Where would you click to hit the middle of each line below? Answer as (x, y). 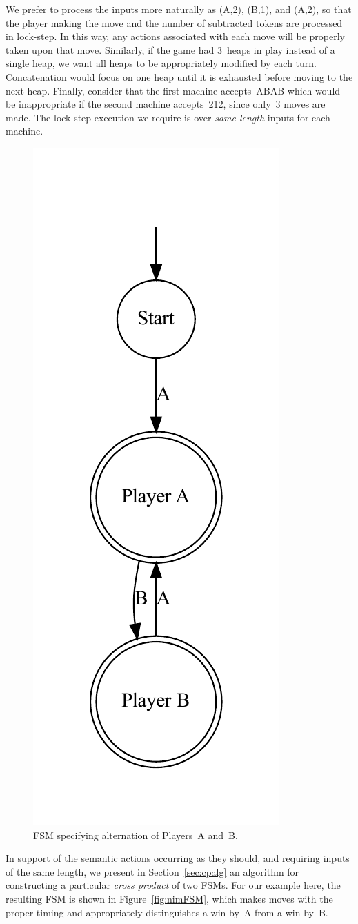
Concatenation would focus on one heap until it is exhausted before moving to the (179, 76)
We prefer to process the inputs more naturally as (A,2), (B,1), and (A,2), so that (179, 9)
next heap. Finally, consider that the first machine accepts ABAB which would (173, 90)
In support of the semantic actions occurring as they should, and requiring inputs (178, 858)
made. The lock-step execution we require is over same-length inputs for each (168, 117)
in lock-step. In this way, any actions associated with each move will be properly (175, 36)
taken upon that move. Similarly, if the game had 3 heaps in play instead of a (170, 49)
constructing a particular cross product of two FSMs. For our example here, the (173, 885)
